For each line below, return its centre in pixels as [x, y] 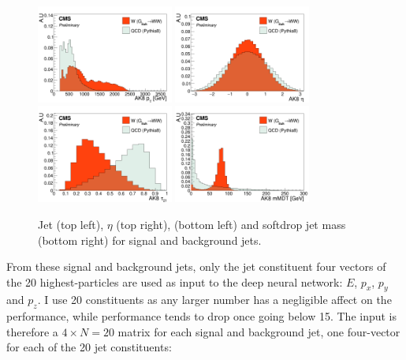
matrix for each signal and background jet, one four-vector [259, 331]
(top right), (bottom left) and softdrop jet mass [231, 224]
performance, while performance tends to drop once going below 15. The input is [202, 316]
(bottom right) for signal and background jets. [150, 240]
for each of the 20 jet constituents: [89, 347]
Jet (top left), [71, 224]
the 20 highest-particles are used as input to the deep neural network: [175, 281]
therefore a [32, 331]
